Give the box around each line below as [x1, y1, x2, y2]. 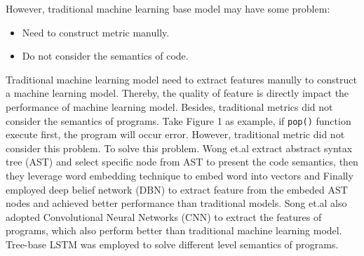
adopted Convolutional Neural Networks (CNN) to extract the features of [6, 209, 322, 224]
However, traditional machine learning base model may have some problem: [6, 1, 330, 15]
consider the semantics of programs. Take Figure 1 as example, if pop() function [6, 113, 351, 128]
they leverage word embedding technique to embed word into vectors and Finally [6, 168, 353, 182]
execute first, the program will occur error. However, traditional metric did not [6, 127, 345, 142]
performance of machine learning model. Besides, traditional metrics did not [6, 99, 333, 114]
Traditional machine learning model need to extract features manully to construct [6, 72, 357, 86]
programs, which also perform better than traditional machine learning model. [6, 223, 342, 238]
